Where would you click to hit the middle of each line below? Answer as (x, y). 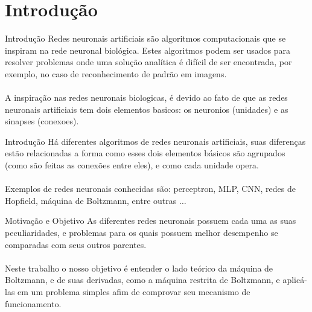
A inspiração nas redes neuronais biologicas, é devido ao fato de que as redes (146, 97)
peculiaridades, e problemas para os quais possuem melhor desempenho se (142, 233)
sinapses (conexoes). (42, 121)
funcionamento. (33, 303)
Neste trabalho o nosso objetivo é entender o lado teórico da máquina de (139, 268)
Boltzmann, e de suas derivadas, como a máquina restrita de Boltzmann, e (142, 280)
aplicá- (295, 280)
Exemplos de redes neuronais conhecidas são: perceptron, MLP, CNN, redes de (150, 189)
